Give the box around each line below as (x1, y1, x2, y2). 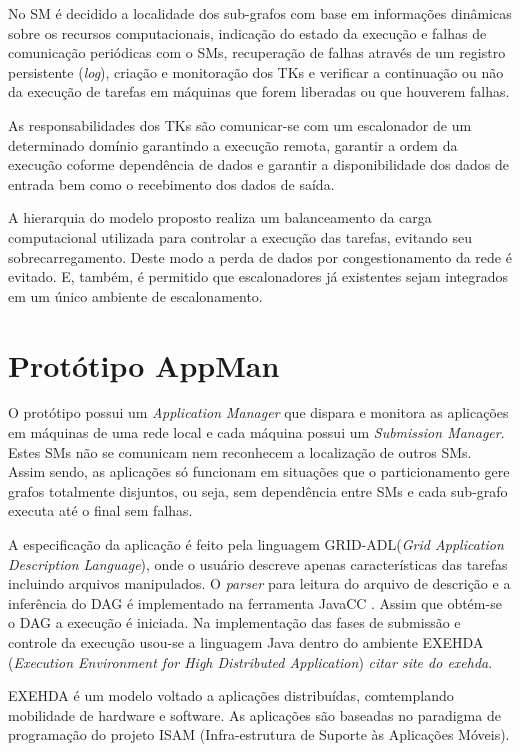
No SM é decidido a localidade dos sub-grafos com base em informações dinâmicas (8, 3, 512, 23)
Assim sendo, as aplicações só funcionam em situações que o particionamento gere (8, 461, 510, 482)
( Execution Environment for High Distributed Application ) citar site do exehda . (8, 651, 493, 672)
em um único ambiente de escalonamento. (8, 285, 263, 306)
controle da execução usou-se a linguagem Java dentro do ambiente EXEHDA (8, 631, 484, 652)
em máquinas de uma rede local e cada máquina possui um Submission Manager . (8, 422, 505, 443)
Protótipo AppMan (8, 344, 280, 385)
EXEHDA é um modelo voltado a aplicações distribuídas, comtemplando (8, 685, 454, 706)
